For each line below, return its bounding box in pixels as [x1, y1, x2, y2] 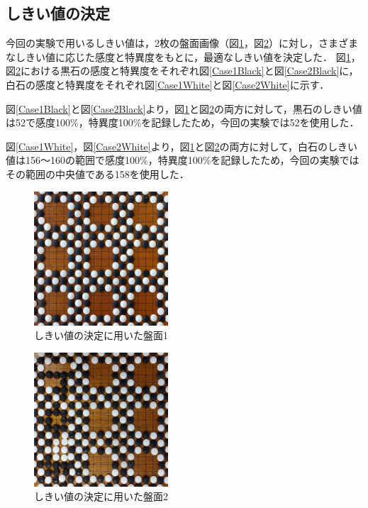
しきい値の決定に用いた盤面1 [34, 328, 168, 343]
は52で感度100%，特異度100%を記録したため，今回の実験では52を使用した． [6, 115, 359, 130]
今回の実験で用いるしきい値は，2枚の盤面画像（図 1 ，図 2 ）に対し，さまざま [6, 35, 358, 50]
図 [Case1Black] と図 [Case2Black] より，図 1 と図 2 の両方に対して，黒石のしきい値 [6, 101, 362, 116]
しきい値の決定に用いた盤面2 [34, 489, 168, 504]
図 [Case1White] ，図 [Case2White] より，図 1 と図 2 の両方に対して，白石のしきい [6, 138, 358, 153]
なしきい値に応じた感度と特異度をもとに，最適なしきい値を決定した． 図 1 [6, 49, 351, 64]
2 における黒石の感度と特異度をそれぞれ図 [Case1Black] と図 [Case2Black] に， [16, 63, 359, 78]
